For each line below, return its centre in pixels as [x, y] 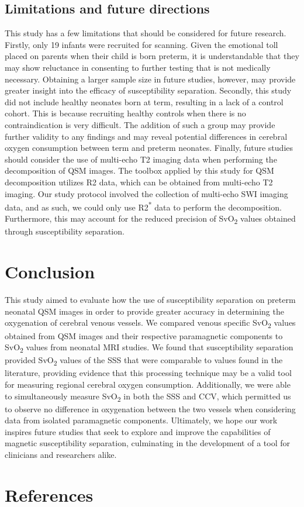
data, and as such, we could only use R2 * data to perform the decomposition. [143, 206]
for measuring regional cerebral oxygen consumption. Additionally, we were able [148, 384]
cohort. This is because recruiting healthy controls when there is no [125, 113]
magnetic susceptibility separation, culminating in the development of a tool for [147, 443]
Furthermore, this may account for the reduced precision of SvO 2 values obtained [150, 219]
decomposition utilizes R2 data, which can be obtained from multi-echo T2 [139, 182]
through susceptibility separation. [65, 231]
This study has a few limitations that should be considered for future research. [146, 33]
